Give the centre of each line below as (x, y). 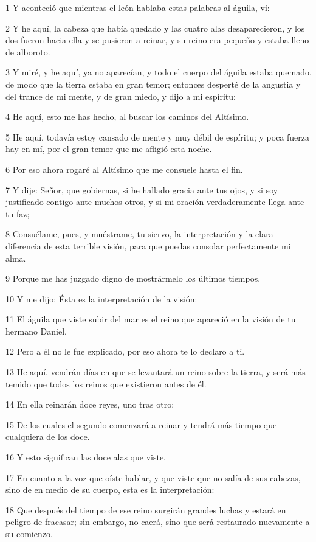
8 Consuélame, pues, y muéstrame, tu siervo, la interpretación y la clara (139, 234)
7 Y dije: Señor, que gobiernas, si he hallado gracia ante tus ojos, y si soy (142, 189)
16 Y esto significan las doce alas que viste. (86, 457)
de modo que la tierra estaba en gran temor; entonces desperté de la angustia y (153, 84)
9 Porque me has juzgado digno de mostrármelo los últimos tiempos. (133, 278)
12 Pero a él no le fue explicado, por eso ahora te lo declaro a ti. (125, 351)
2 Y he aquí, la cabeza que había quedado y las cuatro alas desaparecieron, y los (155, 28)
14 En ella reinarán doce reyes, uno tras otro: (90, 404)
